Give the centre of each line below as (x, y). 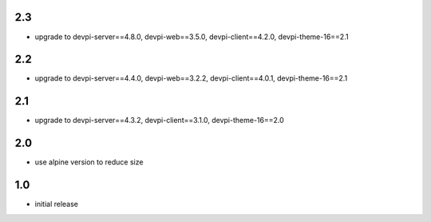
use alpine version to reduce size (89, 162)
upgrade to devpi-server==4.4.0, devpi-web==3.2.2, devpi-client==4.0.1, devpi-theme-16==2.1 (191, 78)
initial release (57, 204)
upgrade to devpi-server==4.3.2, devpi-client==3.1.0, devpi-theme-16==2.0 (160, 121)
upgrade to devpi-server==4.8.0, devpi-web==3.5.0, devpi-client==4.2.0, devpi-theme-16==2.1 (192, 37)
